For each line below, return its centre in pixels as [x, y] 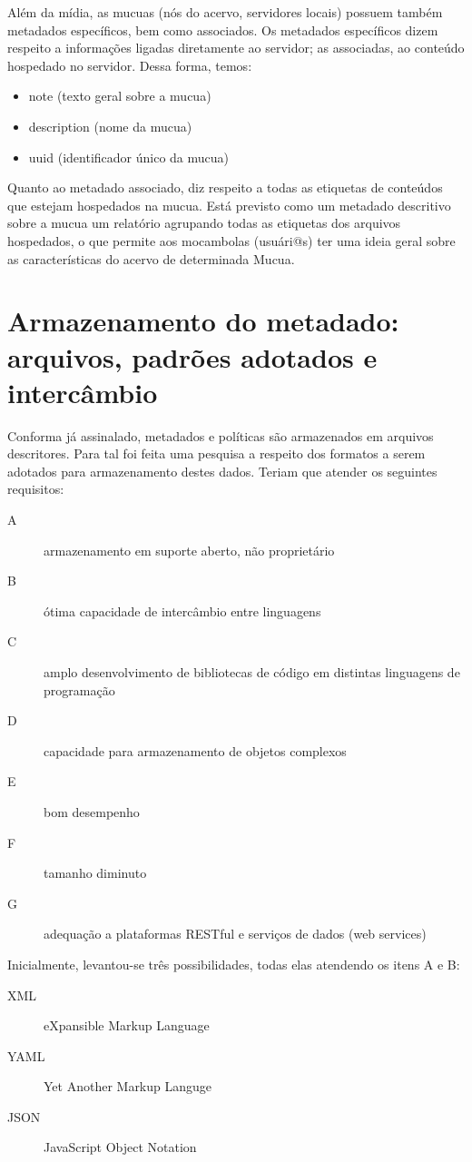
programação [79, 689]
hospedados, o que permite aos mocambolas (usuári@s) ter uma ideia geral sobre [231, 240]
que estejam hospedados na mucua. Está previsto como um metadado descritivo [229, 205]
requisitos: [36, 489]
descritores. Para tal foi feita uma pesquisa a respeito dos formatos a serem [216, 453]
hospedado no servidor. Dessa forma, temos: [130, 65]
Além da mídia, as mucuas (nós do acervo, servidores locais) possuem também [225, 12]
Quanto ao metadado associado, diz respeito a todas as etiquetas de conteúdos [225, 187]
